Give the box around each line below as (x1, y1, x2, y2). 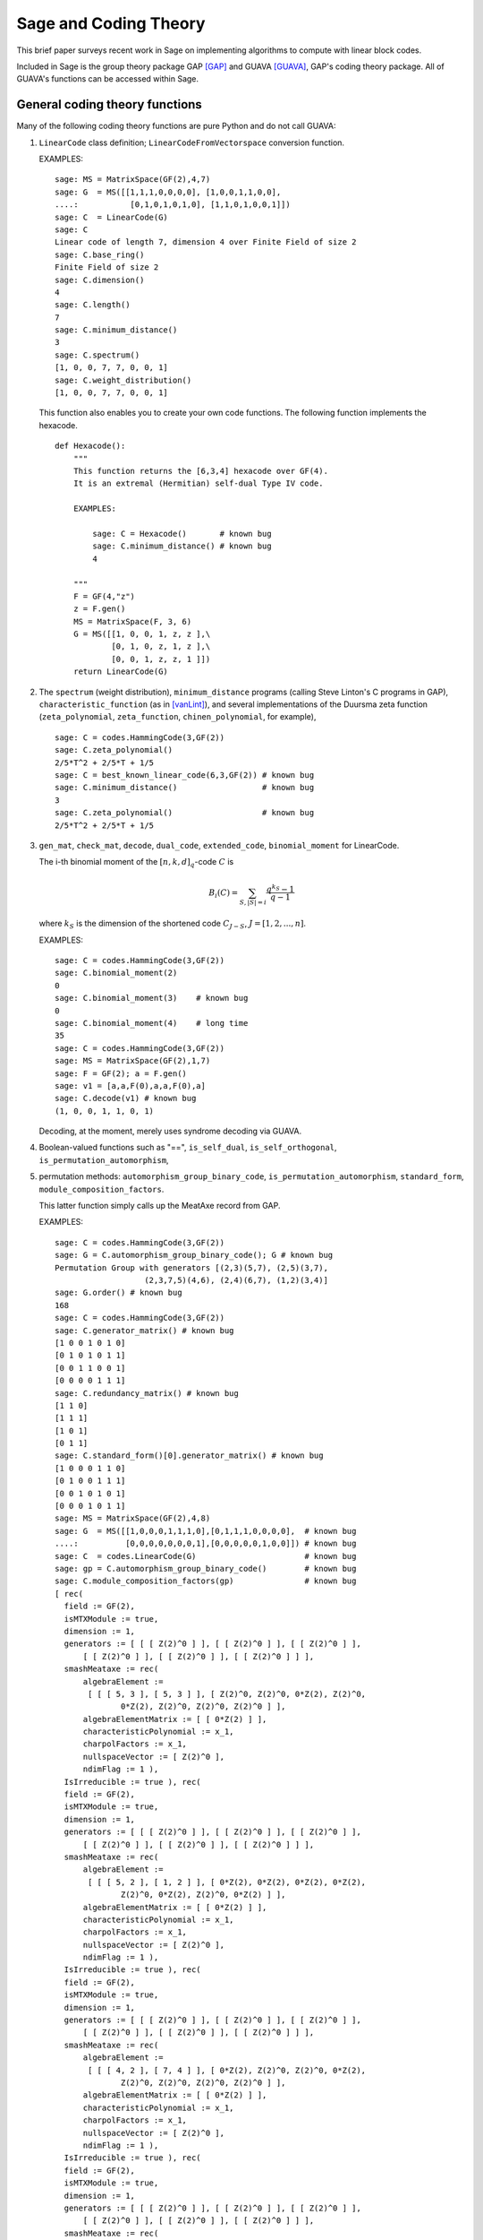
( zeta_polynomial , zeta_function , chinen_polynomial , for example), (38, 711, 317, 722)
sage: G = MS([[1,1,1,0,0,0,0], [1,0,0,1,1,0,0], (55, 186, 282, 197)
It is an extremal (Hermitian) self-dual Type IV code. (72, 478, 324, 488)
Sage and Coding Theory (16, 13, 206, 33)
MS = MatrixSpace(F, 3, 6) (72, 616, 192, 626)
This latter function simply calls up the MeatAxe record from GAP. (38, 1201, 281, 1211)
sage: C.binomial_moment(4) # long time (55, 1018, 249, 1028)
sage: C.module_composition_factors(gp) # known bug (55, 1576, 357, 1586)
